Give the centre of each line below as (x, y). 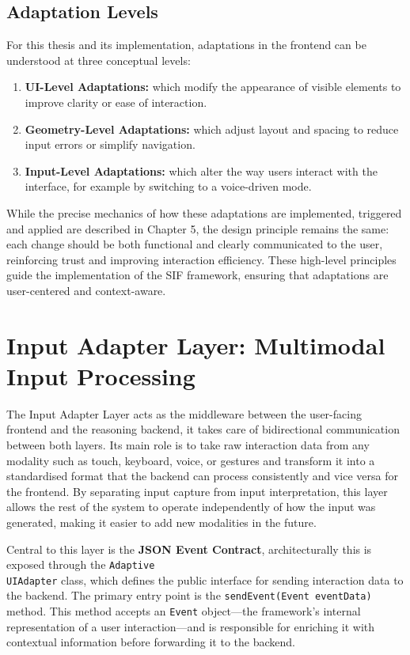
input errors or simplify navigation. (110, 144)
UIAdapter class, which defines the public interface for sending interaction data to (205, 579)
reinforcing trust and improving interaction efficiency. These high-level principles (201, 259)
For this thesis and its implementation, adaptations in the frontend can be (186, 45)
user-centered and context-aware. (86, 290)
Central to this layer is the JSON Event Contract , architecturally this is (189, 549)
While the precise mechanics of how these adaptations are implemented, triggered (204, 212)
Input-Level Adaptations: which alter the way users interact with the (201, 170)
